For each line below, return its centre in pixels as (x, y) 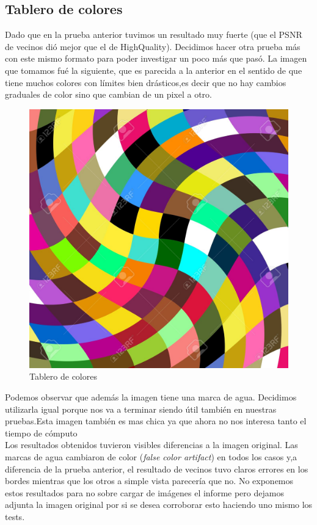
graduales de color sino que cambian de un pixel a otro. (108, 94)
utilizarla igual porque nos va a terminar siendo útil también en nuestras (141, 409)
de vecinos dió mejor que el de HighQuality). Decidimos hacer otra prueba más (153, 46)
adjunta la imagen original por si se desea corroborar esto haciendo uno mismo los (159, 505)
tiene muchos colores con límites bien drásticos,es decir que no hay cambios (146, 82)
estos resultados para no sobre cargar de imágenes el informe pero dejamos (144, 492)
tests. (15, 516)
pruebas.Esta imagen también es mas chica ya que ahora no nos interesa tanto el (156, 421)
